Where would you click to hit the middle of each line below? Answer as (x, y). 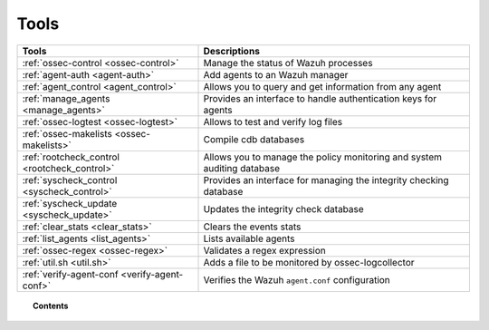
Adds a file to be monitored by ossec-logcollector (309, 262)
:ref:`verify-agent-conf (70, 274)
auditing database (242, 168)
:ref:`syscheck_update (70, 203)
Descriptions (231, 51)
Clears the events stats (252, 227)
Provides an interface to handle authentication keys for (320, 98)
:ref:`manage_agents (66, 98)
